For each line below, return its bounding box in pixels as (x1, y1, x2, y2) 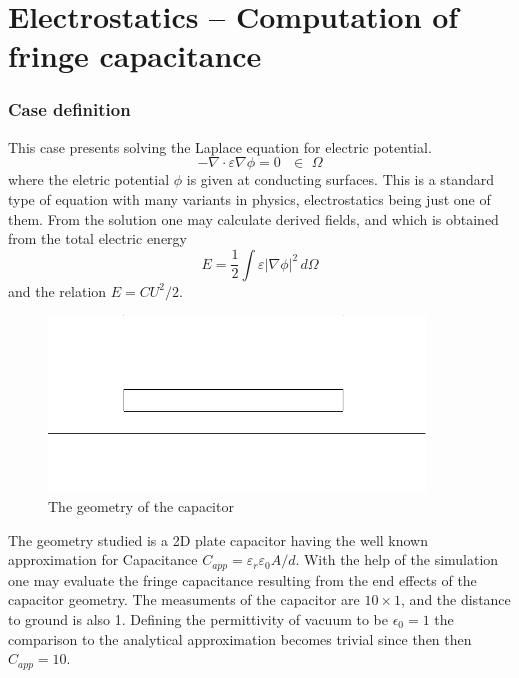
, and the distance (401, 589, 511, 610)
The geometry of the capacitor (48, 496, 234, 517)
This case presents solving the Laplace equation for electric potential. (8, 136, 432, 157)
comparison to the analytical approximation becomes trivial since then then (8, 628, 472, 649)
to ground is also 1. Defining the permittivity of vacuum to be (8, 608, 389, 629)
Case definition (8, 97, 131, 122)
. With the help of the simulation (295, 549, 499, 570)
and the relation (8, 280, 107, 301)
